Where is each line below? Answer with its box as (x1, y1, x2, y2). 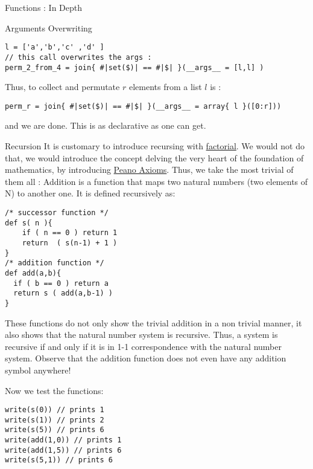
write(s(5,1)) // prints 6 (5, 456, 113, 465)
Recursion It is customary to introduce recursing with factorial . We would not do (5, 140, 305, 152)
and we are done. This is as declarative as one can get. (5, 119, 206, 132)
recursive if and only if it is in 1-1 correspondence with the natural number (5, 340, 282, 352)
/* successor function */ (5, 208, 109, 217)
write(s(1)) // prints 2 (5, 415, 104, 424)
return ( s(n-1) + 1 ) (22, 238, 118, 247)
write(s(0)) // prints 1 (5, 406, 104, 415)
